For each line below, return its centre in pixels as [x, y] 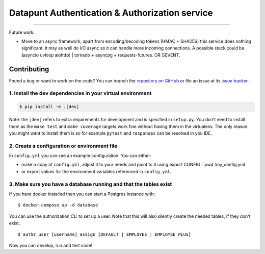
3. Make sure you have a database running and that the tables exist [91, 184]
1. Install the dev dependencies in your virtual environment [80, 93]
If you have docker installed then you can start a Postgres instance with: [82, 194]
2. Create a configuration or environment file [63, 146]
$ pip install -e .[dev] [49, 107]
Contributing [29, 69]
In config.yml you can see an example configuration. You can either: [80, 156]
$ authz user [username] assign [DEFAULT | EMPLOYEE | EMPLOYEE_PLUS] [105, 234]
